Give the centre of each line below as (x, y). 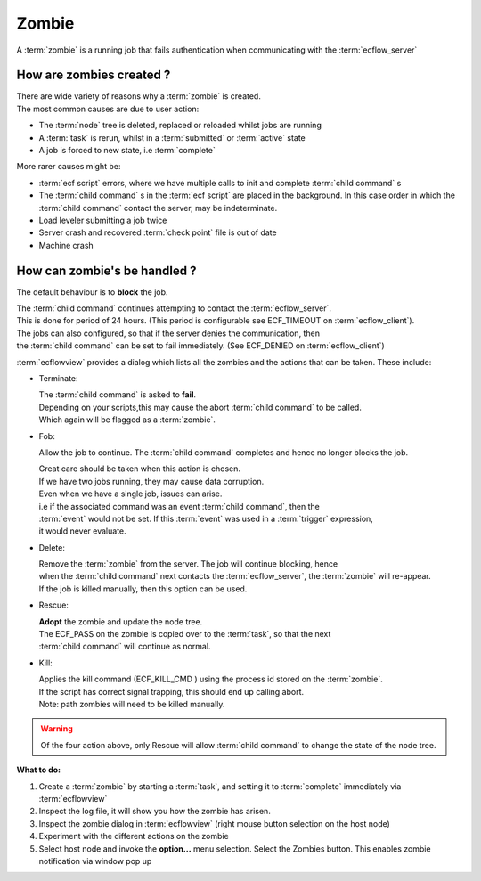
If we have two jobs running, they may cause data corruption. (151, 481)
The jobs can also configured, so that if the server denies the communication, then (168, 333)
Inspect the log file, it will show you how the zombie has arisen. (155, 812)
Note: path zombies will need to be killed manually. (132, 704)
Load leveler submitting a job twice (103, 220)
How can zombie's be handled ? (106, 270)
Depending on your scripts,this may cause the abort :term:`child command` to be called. (200, 407)
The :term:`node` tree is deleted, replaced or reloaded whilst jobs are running (180, 126)
